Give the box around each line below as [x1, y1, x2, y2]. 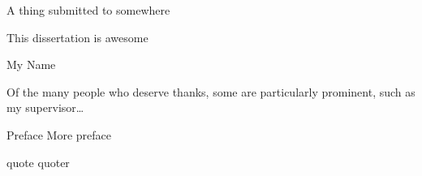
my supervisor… [6, 99, 84, 116]
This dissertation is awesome [6, 28, 149, 45]
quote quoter [6, 153, 70, 170]
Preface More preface [6, 126, 112, 143]
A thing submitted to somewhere [6, 2, 170, 18]
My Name [6, 56, 56, 73]
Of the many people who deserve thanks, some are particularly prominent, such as [6, 83, 416, 100]
